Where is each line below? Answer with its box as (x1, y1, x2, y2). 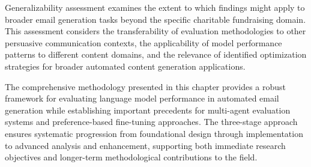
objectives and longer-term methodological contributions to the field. (5, 151, 258, 163)
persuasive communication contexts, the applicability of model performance (5, 36, 282, 49)
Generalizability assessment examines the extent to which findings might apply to (5, 1, 305, 13)
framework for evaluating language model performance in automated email (5, 92, 279, 105)
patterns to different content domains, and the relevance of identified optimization (5, 48, 307, 61)
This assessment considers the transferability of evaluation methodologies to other (5, 25, 306, 37)
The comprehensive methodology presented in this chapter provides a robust (5, 80, 286, 93)
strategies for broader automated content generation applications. (5, 59, 246, 72)
